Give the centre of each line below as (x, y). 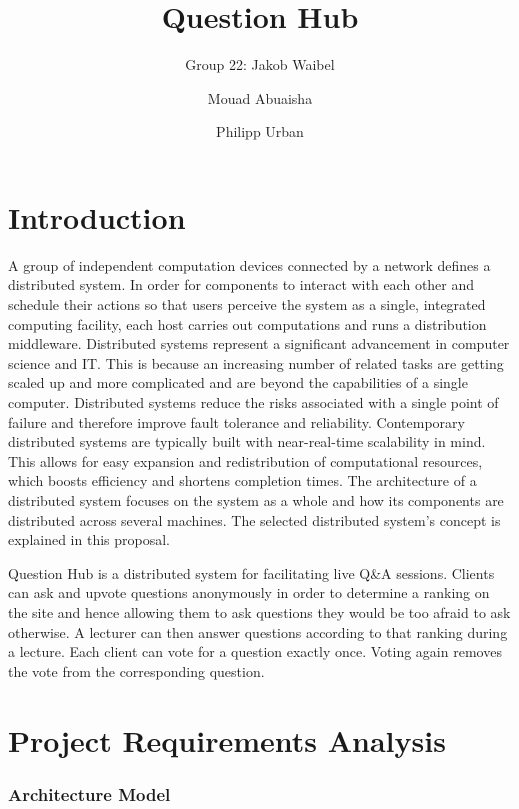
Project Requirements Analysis (227, 739)
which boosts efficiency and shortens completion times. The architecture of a (242, 480)
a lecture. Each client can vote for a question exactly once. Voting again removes (255, 651)
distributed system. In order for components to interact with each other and (241, 284)
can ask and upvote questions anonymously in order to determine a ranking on (249, 592)
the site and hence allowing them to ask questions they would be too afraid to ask (259, 611)
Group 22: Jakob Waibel (260, 64)
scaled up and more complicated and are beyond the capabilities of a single (238, 382)
